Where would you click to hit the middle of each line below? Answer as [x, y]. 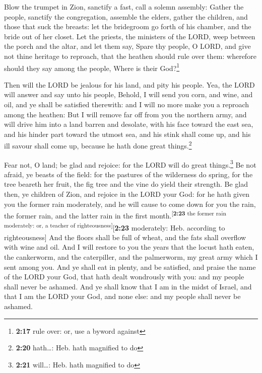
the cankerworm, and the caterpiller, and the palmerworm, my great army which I [131, 256]
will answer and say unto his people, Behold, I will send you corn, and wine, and [128, 94]
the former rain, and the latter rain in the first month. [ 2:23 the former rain [115, 215]
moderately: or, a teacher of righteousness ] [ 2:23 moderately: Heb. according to [115, 227]
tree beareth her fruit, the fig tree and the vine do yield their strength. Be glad [126, 184]
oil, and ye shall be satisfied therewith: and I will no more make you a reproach [127, 104]
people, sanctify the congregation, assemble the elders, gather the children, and [126, 16]
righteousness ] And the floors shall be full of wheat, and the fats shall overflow [125, 237]
